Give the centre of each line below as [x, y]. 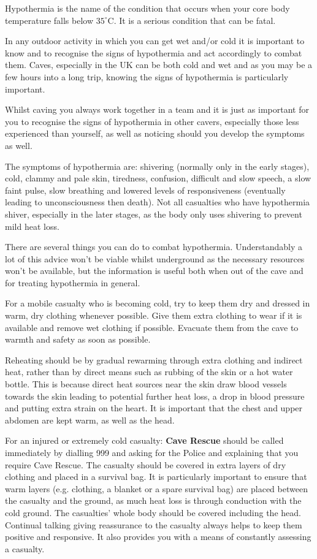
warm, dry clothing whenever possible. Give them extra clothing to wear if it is [154, 315]
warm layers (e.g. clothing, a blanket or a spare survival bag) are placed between [156, 488]
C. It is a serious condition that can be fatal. [192, 20]
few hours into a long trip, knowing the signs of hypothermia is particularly [147, 76]
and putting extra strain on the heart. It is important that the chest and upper [154, 408]
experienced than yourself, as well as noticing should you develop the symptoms [155, 133]
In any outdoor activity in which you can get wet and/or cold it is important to [155, 41]
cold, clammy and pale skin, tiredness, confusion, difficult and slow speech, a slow [158, 178]
